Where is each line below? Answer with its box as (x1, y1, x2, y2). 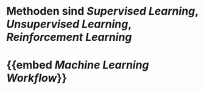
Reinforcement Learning (6, 31, 132, 44)
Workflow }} (6, 71, 67, 85)
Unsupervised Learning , (6, 17, 132, 31)
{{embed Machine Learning (6, 58, 149, 72)
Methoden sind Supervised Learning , (6, 4, 199, 18)
